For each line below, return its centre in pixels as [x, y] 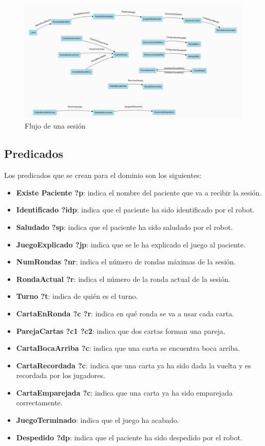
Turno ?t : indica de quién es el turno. [77, 296]
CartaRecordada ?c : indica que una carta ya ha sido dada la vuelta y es [134, 365]
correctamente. [39, 403]
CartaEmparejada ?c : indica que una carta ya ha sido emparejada [124, 392]
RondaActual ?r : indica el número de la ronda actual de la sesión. [123, 279]
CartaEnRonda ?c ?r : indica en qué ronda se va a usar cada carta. [125, 313]
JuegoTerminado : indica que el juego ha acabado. [98, 420]
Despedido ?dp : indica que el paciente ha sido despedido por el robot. [129, 437]
